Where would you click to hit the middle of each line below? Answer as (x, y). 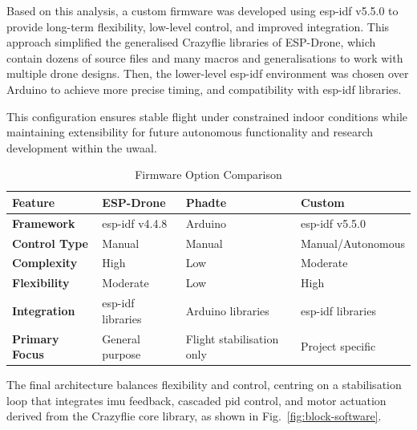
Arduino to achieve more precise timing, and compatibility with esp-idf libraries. (204, 89)
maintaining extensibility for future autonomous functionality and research (190, 132)
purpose (121, 354)
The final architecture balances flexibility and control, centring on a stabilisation (204, 385)
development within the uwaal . (82, 147)
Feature (34, 202)
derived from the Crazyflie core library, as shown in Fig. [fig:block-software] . (194, 416)
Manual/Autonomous (352, 243)
